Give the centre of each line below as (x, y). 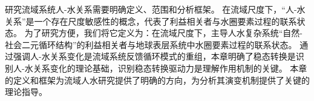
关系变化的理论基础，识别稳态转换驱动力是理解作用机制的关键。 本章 (170, 68)
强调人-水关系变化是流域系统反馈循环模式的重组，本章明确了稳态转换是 (154, 56)
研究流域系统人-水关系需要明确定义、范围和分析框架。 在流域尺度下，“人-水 (155, 9)
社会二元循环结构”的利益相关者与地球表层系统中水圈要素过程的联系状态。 (151, 44)
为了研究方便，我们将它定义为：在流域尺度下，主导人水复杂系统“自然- (163, 33)
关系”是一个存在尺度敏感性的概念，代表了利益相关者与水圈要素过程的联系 (151, 21)
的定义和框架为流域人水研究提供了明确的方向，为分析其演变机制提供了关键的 (157, 80)
